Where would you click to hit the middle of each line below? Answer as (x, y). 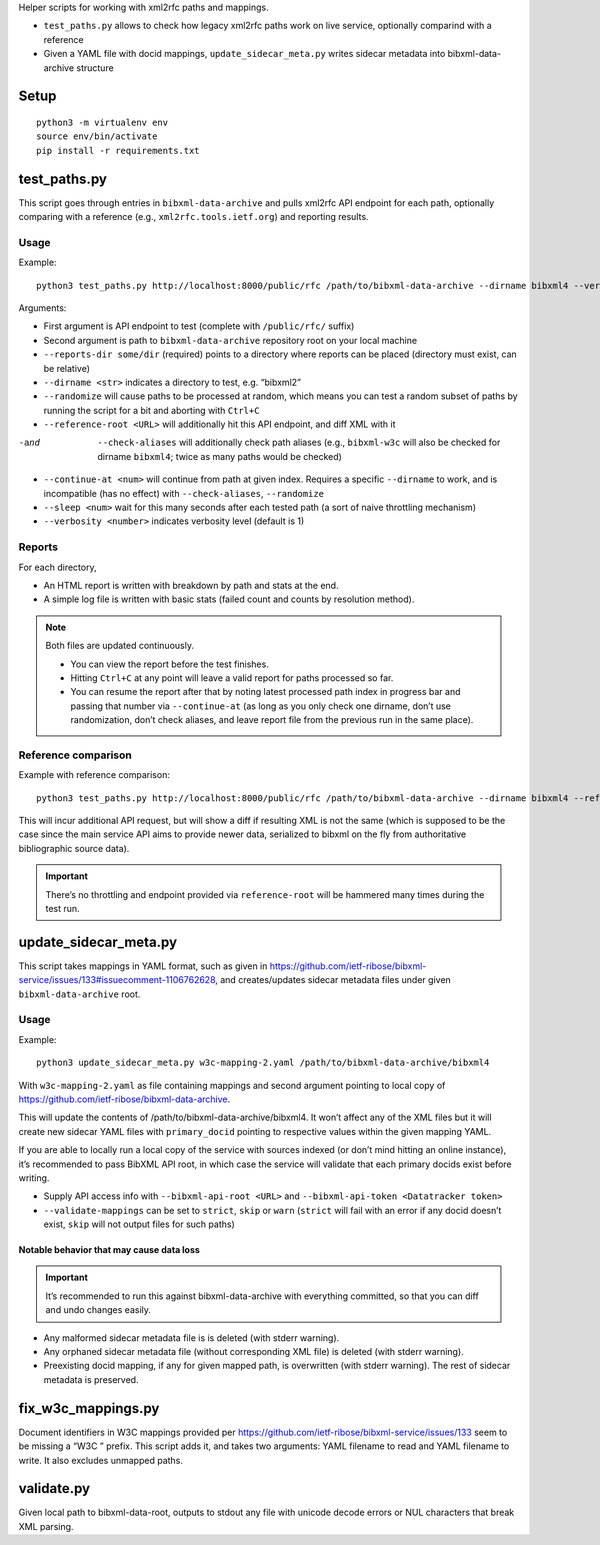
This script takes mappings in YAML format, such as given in (143, 966)
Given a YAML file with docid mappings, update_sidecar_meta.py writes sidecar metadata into (244, 54)
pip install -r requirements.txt (118, 150)
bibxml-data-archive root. (79, 994)
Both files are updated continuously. (120, 646)
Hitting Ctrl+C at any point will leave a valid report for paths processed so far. (232, 677)
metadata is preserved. (91, 1379)
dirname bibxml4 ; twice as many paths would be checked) (219, 456)
